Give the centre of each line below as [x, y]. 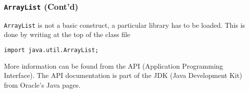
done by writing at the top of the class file [67, 34]
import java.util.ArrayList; [51, 50]
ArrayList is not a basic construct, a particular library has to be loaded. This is [124, 25]
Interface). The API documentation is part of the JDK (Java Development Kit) [123, 75]
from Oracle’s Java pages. [42, 84]
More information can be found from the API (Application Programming [113, 65]
